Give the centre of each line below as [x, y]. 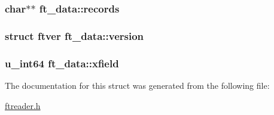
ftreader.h [23, 105]
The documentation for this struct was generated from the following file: [137, 85]
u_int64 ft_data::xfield [62, 63]
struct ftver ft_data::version [74, 35]
